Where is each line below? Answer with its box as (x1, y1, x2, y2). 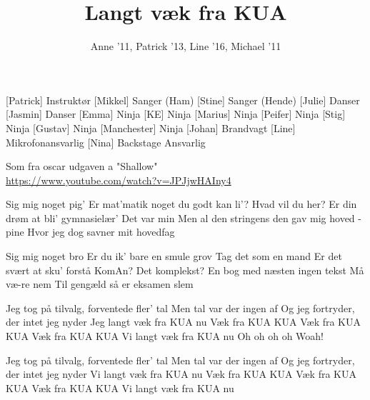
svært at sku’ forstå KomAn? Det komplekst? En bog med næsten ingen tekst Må (6, 262, 364, 277)
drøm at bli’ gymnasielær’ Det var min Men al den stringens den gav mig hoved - (6, 210, 361, 225)
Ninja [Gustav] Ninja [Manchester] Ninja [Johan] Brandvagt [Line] (6, 120, 296, 135)
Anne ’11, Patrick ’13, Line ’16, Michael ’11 (90, 39, 281, 54)
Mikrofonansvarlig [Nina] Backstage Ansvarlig (6, 134, 206, 149)
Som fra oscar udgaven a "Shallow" (6, 159, 158, 174)
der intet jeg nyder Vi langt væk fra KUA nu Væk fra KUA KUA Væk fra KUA (6, 366, 356, 381)
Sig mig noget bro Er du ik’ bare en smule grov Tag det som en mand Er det (6, 249, 342, 264)
